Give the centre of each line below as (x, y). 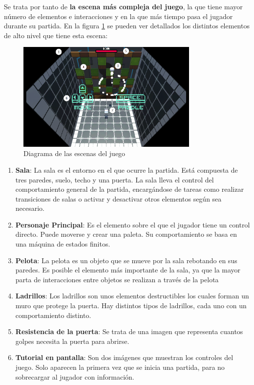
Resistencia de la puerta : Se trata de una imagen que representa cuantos (129, 331)
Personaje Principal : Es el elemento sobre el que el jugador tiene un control (133, 224)
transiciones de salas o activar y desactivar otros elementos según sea (118, 198)
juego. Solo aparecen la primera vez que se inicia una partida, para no (120, 367)
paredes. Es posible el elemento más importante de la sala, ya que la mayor (128, 270)
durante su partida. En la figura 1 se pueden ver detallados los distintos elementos (127, 26)
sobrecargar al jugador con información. (75, 376)
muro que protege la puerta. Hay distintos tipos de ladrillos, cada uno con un (131, 306)
